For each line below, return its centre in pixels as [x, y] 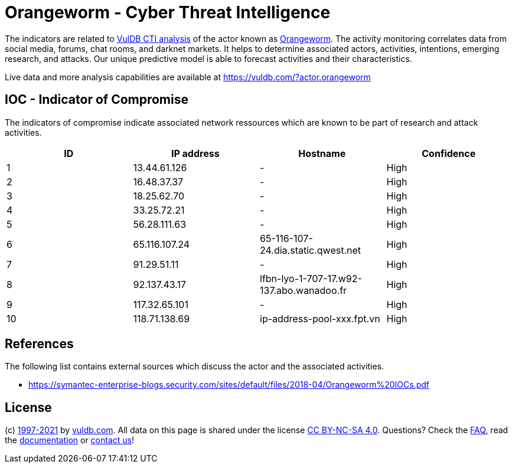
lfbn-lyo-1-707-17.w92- [311, 278]
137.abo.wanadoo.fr [304, 290]
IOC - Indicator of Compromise [97, 100]
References [39, 344]
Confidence [449, 153]
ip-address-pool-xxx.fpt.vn [320, 318]
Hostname [322, 153]
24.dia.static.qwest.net [311, 250]
